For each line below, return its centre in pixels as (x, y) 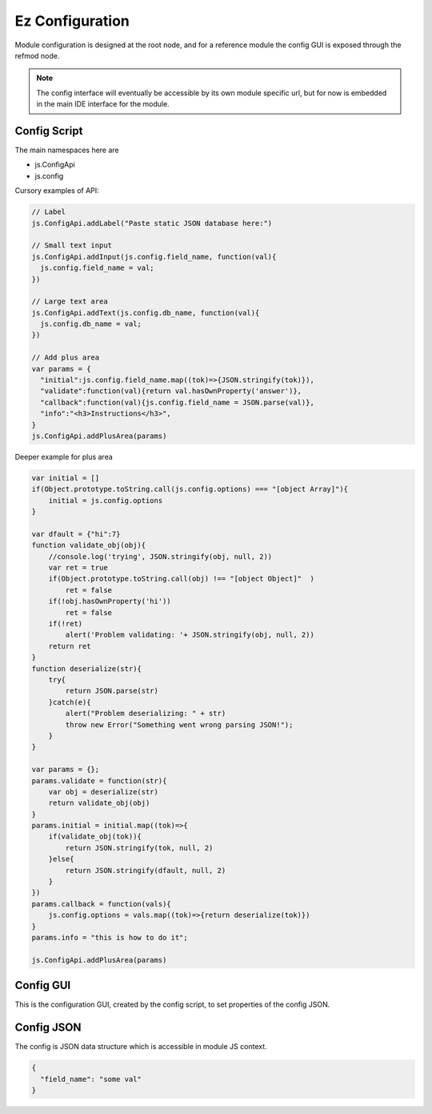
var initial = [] (66, 478)
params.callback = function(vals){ (101, 904)
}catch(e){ (70, 702)
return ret (70, 646)
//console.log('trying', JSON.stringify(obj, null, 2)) (160, 556)
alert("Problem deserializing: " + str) (146, 714)
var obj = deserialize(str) (104, 792)
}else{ (61, 859)
